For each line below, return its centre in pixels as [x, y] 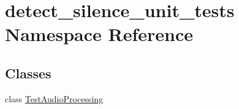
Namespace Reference [99, 34]
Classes [28, 73]
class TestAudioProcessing [54, 98]
